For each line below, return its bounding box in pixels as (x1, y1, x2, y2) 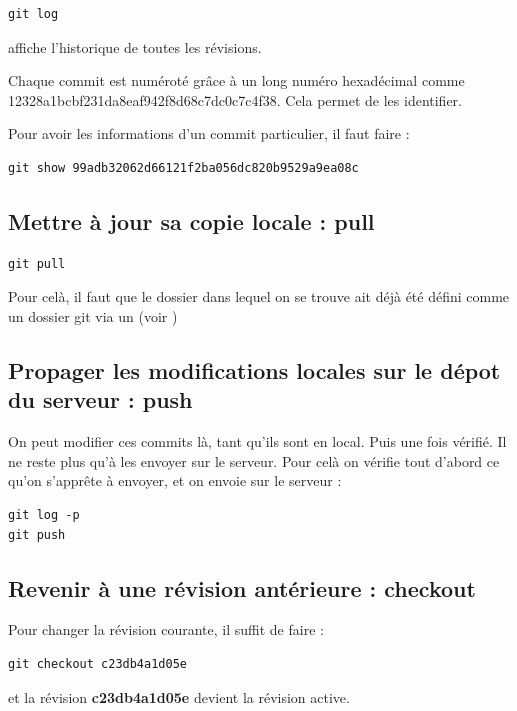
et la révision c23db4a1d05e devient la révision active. (8, 686, 350, 707)
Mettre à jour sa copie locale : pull (8, 205, 375, 236)
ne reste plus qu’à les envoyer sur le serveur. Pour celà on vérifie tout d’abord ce (8, 450, 500, 471)
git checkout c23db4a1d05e (8, 656, 187, 671)
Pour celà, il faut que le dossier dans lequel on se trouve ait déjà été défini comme (8, 286, 510, 307)
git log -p (8, 507, 80, 522)
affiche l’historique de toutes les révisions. (8, 36, 262, 57)
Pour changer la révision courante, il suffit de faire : (8, 619, 324, 640)
